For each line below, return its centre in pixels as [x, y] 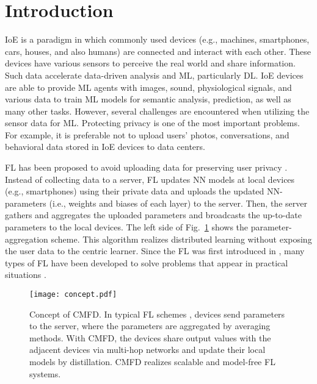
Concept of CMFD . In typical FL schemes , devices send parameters [157, 314]
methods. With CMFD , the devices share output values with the [150, 337]
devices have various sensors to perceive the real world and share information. [150, 63]
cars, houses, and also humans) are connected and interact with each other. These [158, 51]
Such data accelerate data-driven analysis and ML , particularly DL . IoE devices [154, 75]
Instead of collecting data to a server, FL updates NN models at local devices [150, 179]
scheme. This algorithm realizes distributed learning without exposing [181, 239]
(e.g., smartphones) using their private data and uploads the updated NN [143, 191]
